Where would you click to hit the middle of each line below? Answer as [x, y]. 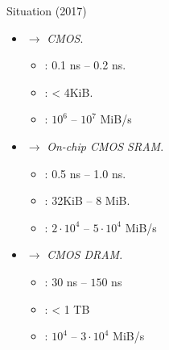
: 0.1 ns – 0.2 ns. [85, 65]
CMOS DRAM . [85, 254]
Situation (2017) [47, 10]
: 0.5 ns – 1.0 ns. [85, 173]
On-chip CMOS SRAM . [105, 146]
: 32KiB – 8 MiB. [87, 200]
